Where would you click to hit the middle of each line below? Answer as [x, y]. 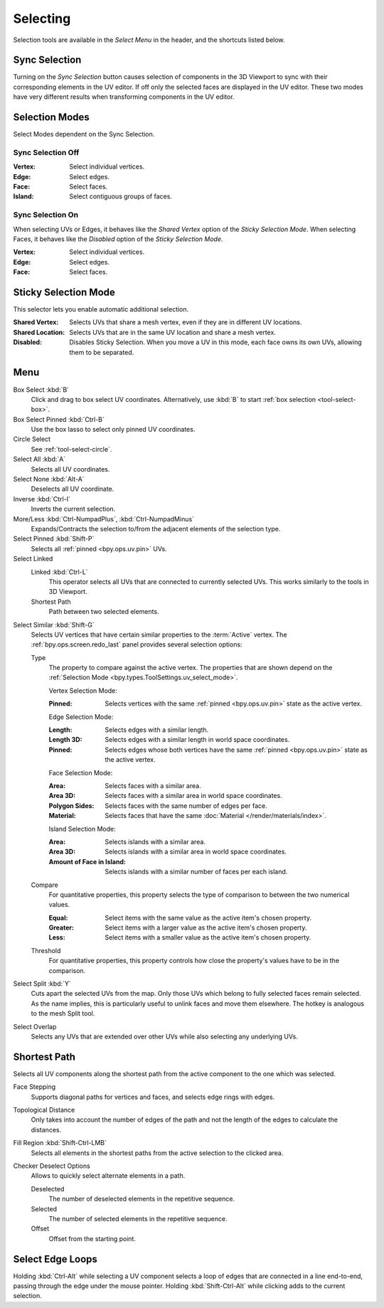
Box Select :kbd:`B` [41, 389]
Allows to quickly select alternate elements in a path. [108, 1176]
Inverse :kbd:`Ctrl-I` [42, 499]
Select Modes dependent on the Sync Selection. [84, 134]
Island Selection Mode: [82, 829]
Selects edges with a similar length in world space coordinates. [197, 740]
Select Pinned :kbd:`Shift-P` [54, 539]
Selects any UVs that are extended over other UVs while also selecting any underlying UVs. [164, 1036]
